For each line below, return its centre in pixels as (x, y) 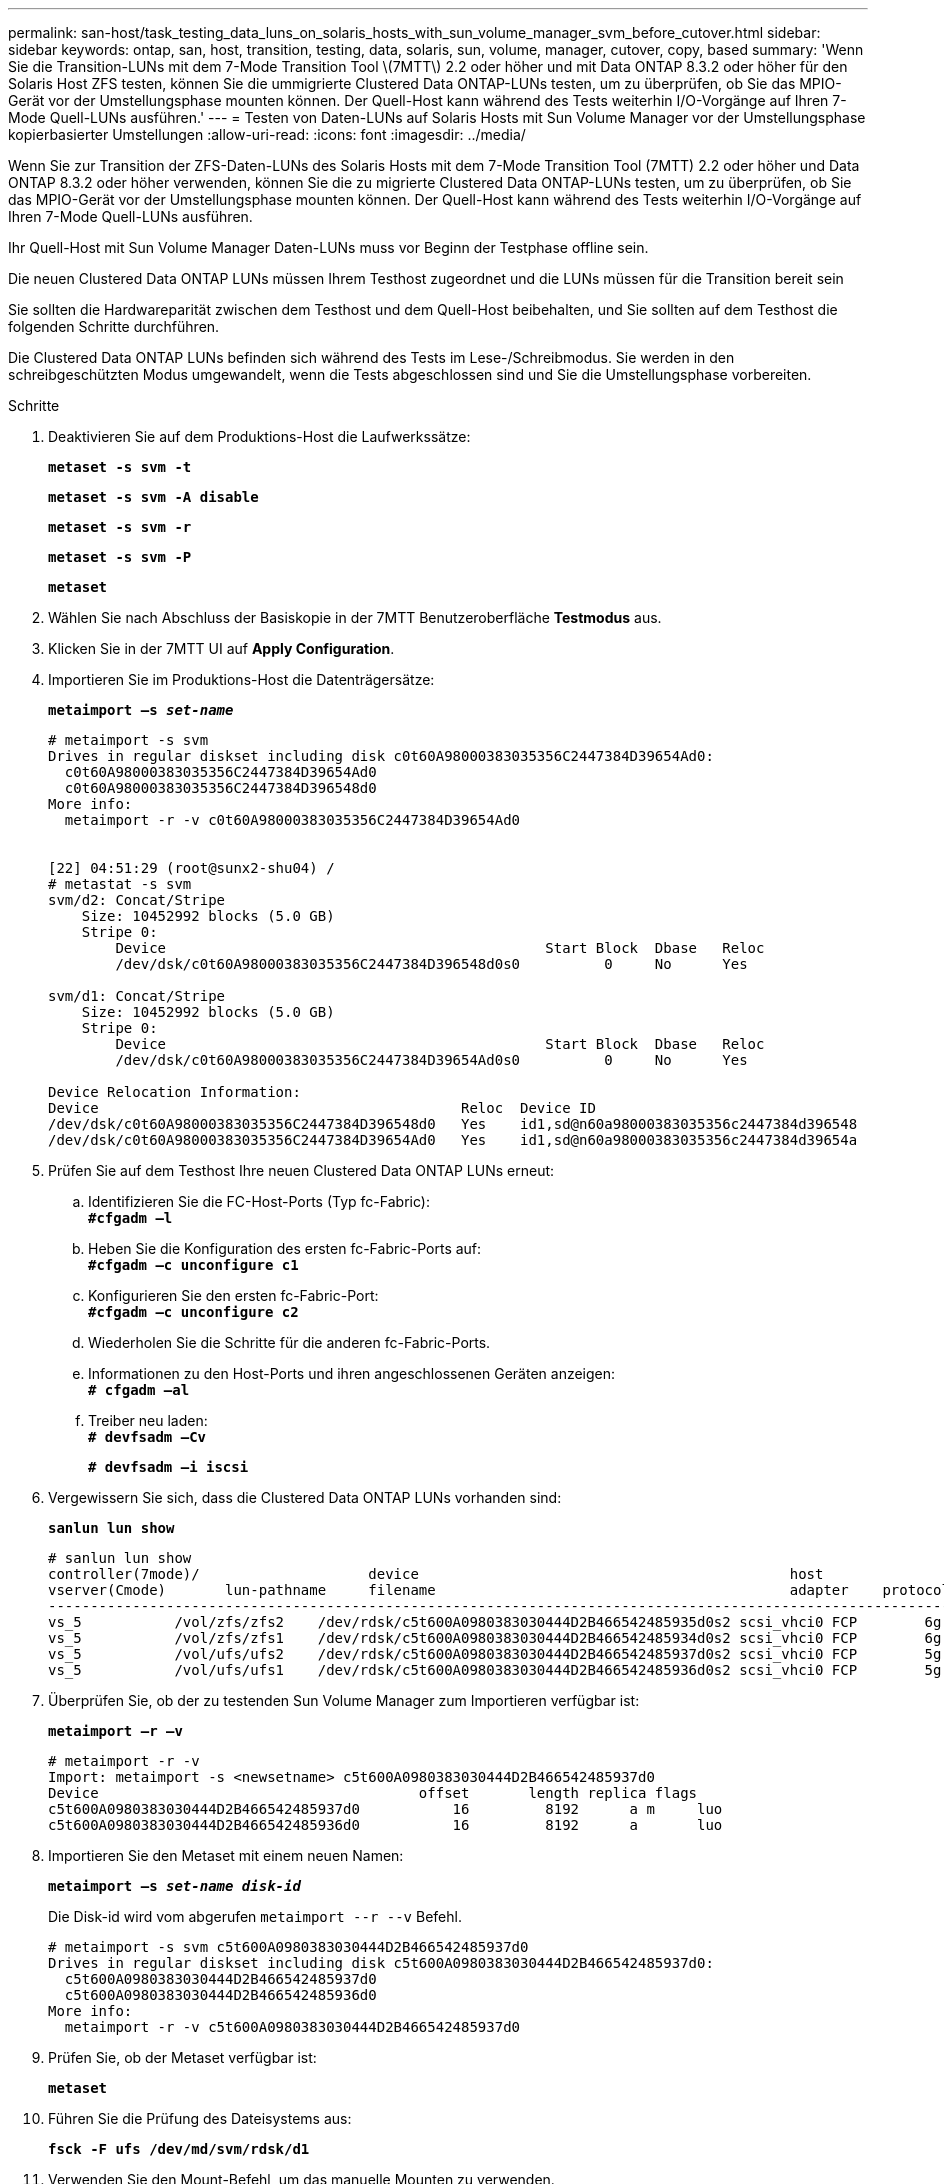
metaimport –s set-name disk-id (174, 1886)
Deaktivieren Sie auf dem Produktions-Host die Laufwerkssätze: (259, 436)
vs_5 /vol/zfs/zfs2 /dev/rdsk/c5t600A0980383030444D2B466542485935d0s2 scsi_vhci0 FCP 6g (495, 1622)
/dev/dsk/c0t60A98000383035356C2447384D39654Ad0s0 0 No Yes (431, 1060)
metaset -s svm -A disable (153, 497)
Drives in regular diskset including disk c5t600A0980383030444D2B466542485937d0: (381, 1963)
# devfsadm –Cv (147, 1437)
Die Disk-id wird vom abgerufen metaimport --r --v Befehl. (255, 1916)
